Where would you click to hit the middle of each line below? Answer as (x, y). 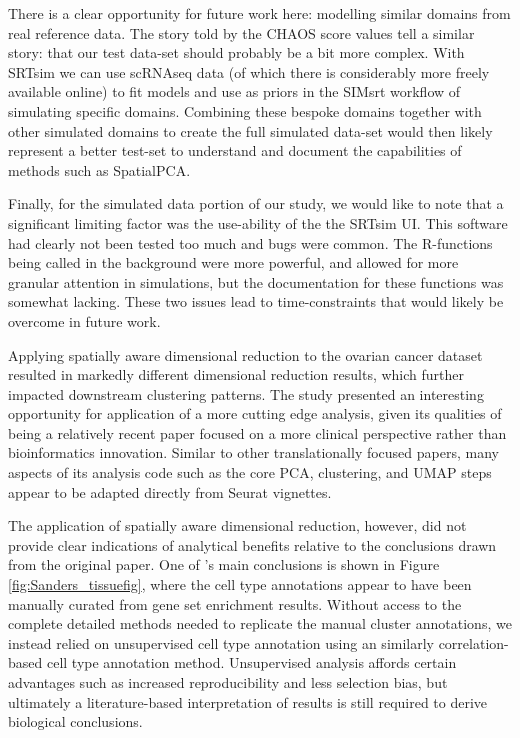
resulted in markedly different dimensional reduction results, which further (236, 374)
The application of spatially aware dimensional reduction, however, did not (237, 525)
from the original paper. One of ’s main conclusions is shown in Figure (224, 564)
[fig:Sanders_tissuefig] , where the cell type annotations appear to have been (240, 584)
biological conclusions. (75, 721)
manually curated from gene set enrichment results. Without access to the (235, 603)
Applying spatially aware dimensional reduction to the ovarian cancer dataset (245, 354)
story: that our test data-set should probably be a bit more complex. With (236, 52)
